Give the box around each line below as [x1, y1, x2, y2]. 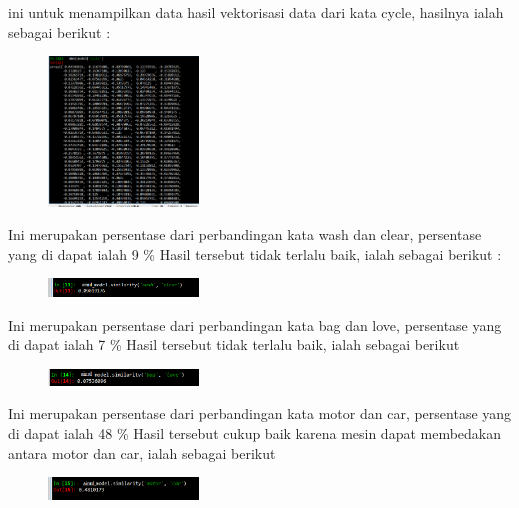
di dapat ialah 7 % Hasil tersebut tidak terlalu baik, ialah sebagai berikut [8, 334, 460, 355]
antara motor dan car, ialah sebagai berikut [8, 442, 276, 463]
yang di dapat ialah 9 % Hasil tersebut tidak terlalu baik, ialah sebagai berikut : [8, 243, 502, 264]
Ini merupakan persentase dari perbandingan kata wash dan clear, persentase [8, 224, 482, 245]
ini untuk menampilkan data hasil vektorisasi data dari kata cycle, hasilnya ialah [8, 2, 504, 22]
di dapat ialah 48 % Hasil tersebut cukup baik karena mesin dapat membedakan [8, 423, 502, 444]
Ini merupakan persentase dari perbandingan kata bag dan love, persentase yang [8, 314, 502, 335]
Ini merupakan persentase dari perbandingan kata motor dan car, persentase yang [8, 403, 512, 424]
